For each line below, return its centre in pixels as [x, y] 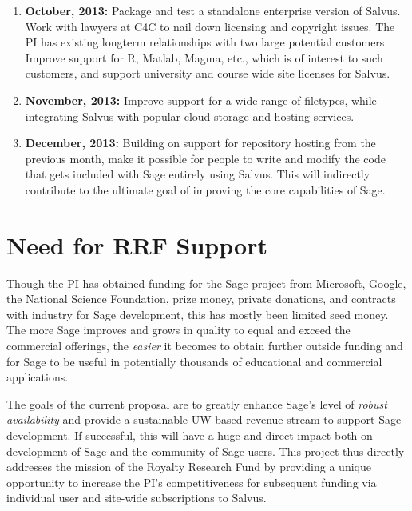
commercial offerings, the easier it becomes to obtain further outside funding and [205, 346]
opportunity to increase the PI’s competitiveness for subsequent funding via [192, 482]
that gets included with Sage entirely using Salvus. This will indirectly [198, 174]
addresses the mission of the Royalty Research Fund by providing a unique [189, 467]
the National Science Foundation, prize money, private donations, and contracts [201, 299]
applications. [38, 377]
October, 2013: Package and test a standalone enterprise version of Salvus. [213, 10]
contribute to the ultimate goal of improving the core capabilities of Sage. [205, 189]
